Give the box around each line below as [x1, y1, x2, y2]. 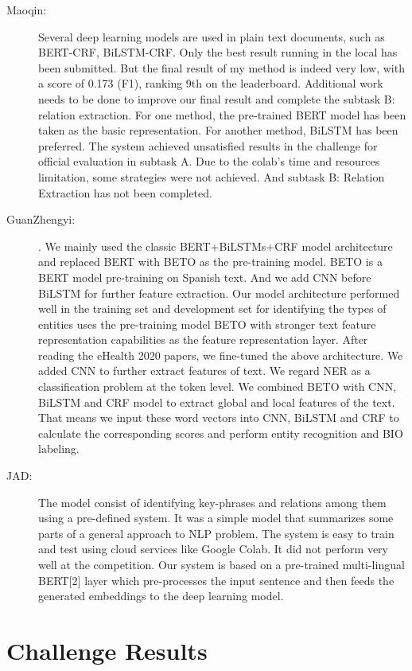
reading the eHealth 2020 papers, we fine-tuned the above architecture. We [38, 346, 403, 363]
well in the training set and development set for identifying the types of [38, 300, 387, 317]
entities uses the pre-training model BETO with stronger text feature [38, 315, 376, 332]
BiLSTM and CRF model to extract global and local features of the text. [38, 393, 395, 410]
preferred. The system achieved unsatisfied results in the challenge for [38, 137, 378, 154]
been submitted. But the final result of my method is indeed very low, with [38, 59, 405, 76]
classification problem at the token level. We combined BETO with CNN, [38, 378, 397, 395]
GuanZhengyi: [6, 211, 76, 228]
